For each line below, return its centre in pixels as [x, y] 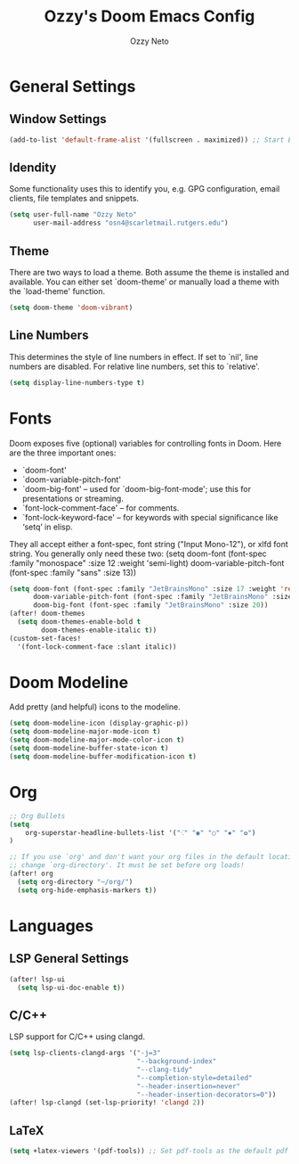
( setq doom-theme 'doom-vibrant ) [71, 307]
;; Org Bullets [37, 816]
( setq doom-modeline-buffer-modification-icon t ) [103, 756]
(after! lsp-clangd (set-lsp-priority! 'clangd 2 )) [107, 1103]
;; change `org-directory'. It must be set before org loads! [127, 865]
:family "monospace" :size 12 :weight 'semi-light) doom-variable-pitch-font [147, 562]
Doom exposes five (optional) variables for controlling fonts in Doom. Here [145, 443]
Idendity [33, 168]
